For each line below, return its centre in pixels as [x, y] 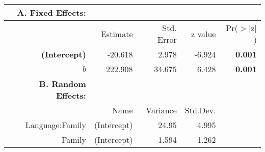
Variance [161, 110]
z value [204, 34]
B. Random [62, 84]
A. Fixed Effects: [51, 12]
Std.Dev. [200, 110]
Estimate [117, 34]
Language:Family [56, 125]
